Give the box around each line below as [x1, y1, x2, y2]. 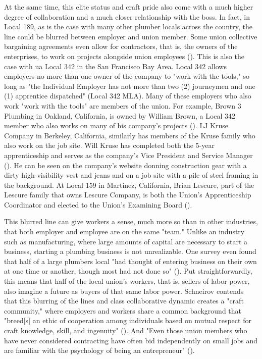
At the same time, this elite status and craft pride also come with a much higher [4, 2, 253, 12]
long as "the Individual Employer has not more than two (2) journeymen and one [4, 80, 255, 91]
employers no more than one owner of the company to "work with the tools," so [4, 71, 250, 81]
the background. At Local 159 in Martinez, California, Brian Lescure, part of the [4, 179, 254, 190]
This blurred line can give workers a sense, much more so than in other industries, [4, 216, 258, 227]
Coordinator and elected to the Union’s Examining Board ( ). [4, 199, 192, 210]
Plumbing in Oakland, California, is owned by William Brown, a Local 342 [4, 110, 236, 121]
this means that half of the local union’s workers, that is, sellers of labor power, [4, 276, 250, 286]
